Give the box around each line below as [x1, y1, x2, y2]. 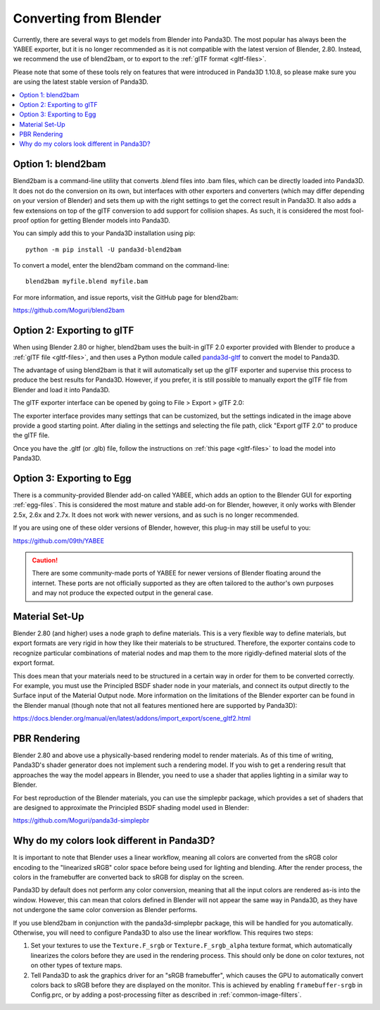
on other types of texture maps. [30, 961, 122, 970]
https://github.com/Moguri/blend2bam [13, 306, 125, 315]
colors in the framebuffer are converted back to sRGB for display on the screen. [13, 873, 244, 882]
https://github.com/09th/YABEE [13, 536, 105, 545]
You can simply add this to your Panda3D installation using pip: [13, 229, 196, 237]
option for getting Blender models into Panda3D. [30, 216, 170, 225]
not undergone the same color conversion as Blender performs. [13, 906, 198, 914]
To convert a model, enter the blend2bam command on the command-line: [13, 261, 229, 270]
